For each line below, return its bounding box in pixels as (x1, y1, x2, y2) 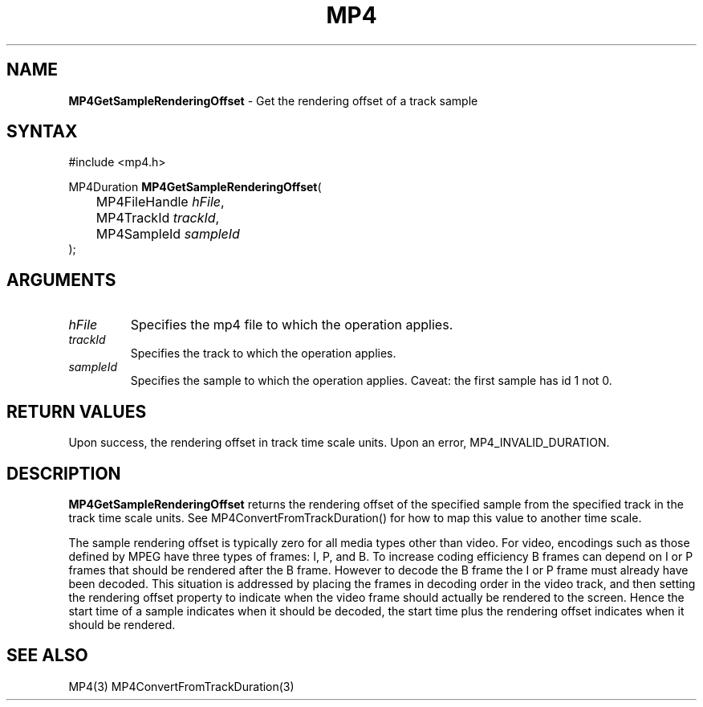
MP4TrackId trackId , (95, 210, 220, 227)
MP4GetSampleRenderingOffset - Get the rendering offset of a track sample (68, 93, 478, 108)
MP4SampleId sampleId (95, 226, 240, 243)
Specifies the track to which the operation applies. (130, 346, 396, 361)
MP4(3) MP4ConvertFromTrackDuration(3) (68, 679, 295, 693)
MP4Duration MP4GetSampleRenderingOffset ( (68, 180, 322, 194)
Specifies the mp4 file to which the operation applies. (130, 317, 453, 333)
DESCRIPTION (6, 463, 121, 484)
